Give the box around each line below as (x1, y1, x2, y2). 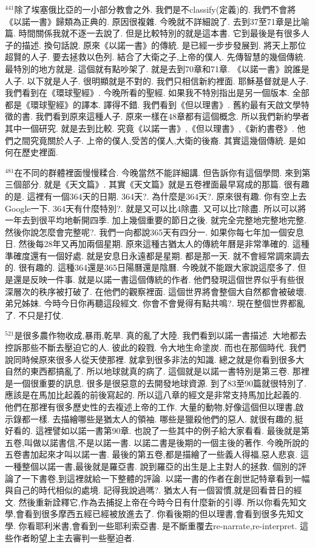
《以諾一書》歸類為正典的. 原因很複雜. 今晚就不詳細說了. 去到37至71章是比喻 (5, 15, 310, 27)
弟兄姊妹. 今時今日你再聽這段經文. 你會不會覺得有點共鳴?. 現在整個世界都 (5, 297, 297, 310)
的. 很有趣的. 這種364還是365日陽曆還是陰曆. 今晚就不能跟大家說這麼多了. (5, 261, 295, 274)
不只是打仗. (18, 308, 64, 321)
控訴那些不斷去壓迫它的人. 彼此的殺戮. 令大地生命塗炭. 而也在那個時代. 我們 (5, 341, 307, 354)
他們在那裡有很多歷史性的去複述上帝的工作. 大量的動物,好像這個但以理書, (5, 401, 296, 413)
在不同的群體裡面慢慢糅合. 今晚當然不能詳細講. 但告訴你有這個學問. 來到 (14, 166, 302, 178)
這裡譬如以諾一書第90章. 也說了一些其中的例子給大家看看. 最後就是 (35, 424, 301, 437)
